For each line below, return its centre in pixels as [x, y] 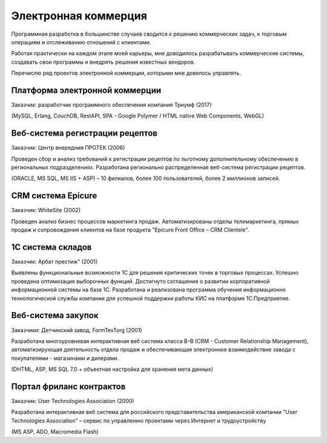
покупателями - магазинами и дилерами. [65, 358]
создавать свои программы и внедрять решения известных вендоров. [103, 62]
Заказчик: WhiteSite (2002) [46, 210]
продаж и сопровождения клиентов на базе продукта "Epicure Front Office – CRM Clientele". [130, 230]
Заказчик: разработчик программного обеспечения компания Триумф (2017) [111, 105]
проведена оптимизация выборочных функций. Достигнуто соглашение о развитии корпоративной [140, 281]
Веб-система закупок [55, 315]
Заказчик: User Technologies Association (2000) [73, 401]
